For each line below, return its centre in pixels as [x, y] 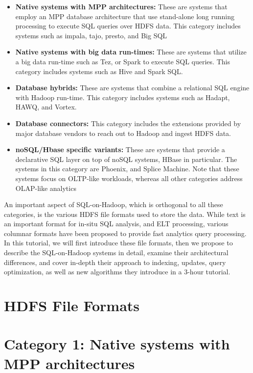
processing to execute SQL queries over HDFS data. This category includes [128, 26]
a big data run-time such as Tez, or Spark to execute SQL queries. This [123, 61]
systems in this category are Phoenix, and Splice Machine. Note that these [127, 169]
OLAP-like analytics [46, 188]
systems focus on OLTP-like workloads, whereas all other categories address [129, 178]
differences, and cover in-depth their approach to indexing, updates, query [115, 262]
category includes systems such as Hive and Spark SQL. [99, 71]
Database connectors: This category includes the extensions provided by [128, 123]
